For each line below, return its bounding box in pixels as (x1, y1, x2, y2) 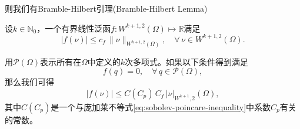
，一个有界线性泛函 (36, 22, 111, 34)
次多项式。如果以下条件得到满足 (125, 55, 249, 67)
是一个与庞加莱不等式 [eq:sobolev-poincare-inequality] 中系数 (51, 100, 271, 113)
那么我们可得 (5, 76, 54, 88)
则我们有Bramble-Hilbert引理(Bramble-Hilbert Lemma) (5, 2, 208, 14)
